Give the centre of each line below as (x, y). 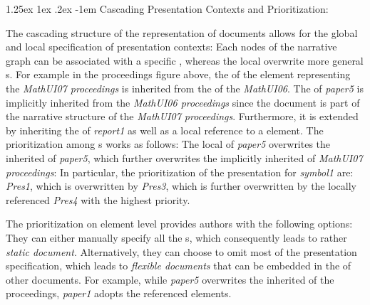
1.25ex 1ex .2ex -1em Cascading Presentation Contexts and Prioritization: (167, 9)
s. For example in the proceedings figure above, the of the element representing (178, 74)
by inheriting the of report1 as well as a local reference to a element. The (165, 130)
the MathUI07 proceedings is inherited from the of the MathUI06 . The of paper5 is (185, 88)
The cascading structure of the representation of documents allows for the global (182, 32)
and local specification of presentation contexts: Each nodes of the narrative (171, 47)
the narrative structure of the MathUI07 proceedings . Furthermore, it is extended (182, 116)
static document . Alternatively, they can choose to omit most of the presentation (181, 251)
